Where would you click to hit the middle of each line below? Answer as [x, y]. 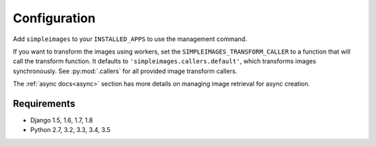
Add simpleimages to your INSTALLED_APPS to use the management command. [130, 39]
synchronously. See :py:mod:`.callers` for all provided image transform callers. [125, 71]
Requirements [44, 103]
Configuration [54, 18]
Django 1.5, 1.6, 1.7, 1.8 [62, 120]
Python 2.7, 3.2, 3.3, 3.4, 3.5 [70, 130]
